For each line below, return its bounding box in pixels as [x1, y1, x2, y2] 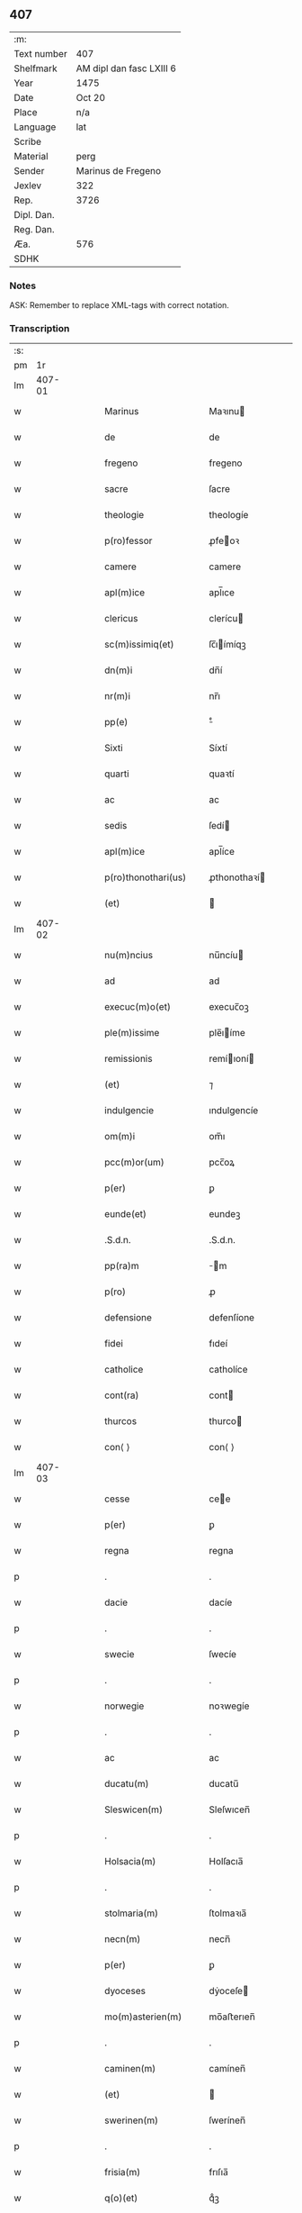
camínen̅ [209, 2063, 246, 2075]
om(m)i [104, 1130, 136, 1143]
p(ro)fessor [104, 535, 153, 548]
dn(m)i [104, 664, 133, 676]
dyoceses [104, 1985, 147, 1998]
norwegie [104, 1700, 145, 1712]
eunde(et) [104, 1208, 147, 1220]
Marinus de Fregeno [75, 164, 162, 177]
